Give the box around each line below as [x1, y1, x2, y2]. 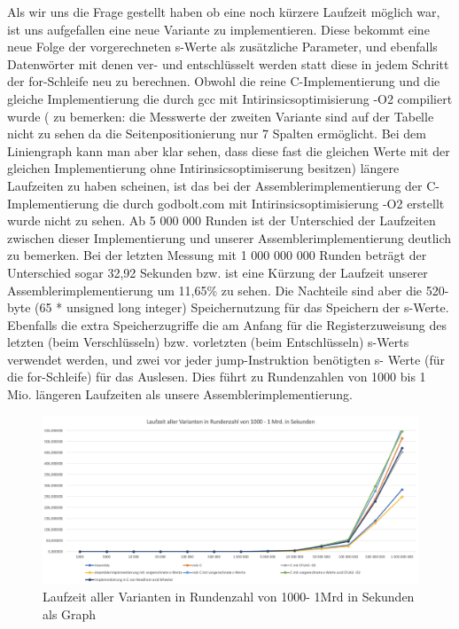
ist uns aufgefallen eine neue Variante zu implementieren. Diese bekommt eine [7, 20, 430, 38]
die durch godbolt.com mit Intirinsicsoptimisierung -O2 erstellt [103, 193, 445, 212]
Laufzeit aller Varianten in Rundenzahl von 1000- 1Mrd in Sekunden [43, 587, 415, 606]
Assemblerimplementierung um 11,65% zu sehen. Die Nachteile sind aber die [7, 280, 423, 299]
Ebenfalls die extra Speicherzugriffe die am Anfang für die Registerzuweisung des [7, 315, 447, 334]
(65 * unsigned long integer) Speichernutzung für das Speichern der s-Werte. [35, 298, 449, 317]
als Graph [43, 604, 97, 623]
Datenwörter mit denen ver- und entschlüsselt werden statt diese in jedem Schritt [7, 54, 449, 73]
